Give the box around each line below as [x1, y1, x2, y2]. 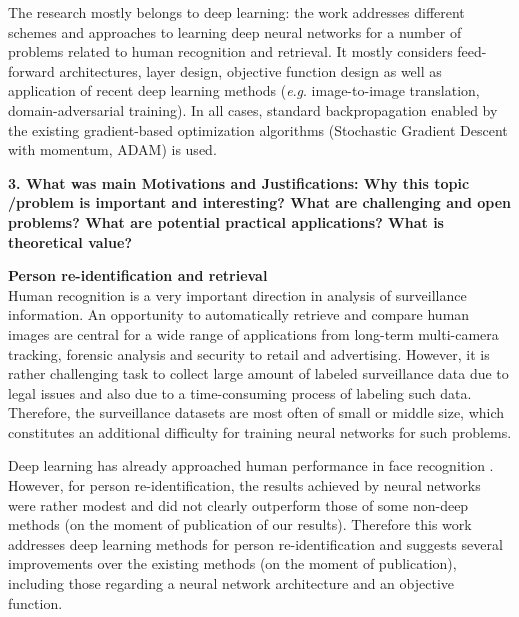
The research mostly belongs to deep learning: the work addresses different [8, 2, 465, 22]
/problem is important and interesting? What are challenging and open [8, 192, 512, 213]
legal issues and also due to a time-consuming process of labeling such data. [8, 382, 472, 403]
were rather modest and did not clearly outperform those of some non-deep [8, 494, 469, 515]
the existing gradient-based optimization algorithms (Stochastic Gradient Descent [8, 119, 508, 140]
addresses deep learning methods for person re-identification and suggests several [8, 533, 503, 554]
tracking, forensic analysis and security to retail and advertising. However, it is [8, 343, 490, 364]
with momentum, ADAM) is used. [8, 139, 217, 160]
